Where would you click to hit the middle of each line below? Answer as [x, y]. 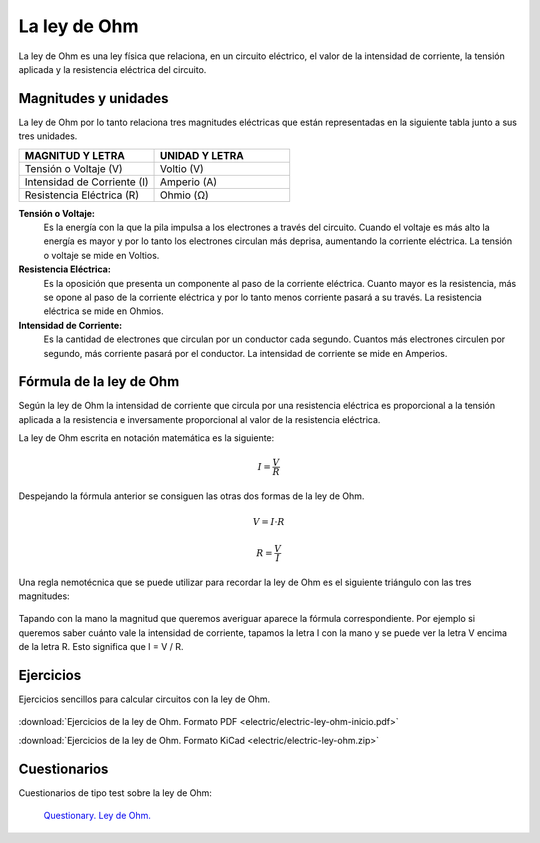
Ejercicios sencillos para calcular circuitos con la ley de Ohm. [144, 699]
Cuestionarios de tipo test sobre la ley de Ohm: [115, 792]
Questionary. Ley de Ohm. [97, 816]
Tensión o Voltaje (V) [74, 168]
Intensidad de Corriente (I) [86, 182]
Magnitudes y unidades [93, 98]
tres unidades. [48, 136]
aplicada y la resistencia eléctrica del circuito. [112, 69]
